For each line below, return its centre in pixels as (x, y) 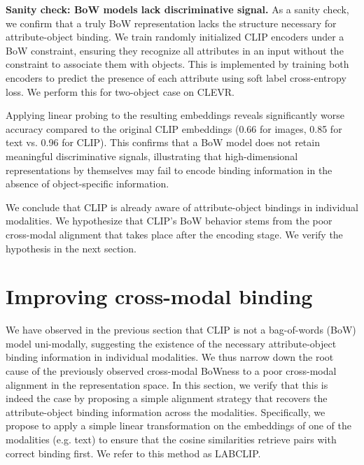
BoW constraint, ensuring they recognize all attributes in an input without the (175, 50)
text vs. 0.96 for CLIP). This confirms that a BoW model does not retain (163, 142)
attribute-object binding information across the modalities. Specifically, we (166, 412)
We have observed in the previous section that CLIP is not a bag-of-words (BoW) (181, 330)
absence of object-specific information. (87, 184)
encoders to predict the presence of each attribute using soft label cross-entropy (176, 77)
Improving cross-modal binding (159, 296)
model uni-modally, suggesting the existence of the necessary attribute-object (171, 343)
